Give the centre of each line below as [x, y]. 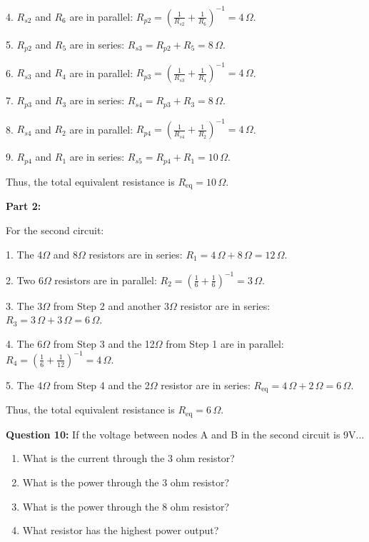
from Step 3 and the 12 [104, 343]
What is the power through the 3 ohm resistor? [126, 482]
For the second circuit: [55, 230]
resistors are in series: [136, 254]
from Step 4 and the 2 [101, 385]
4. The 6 [24, 343]
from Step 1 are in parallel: [225, 343]
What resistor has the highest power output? [121, 530]
